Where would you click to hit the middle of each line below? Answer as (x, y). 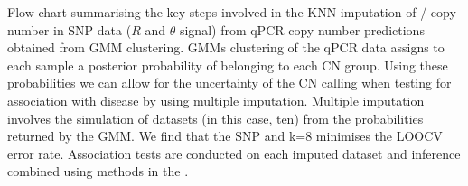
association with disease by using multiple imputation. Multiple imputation (216, 100)
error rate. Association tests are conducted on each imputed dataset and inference (234, 153)
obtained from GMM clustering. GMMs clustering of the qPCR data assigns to (226, 47)
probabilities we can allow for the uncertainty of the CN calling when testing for (229, 83)
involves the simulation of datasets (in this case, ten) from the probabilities (215, 118)
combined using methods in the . (98, 171)
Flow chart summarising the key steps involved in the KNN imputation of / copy (232, 12)
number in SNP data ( (70, 29)
